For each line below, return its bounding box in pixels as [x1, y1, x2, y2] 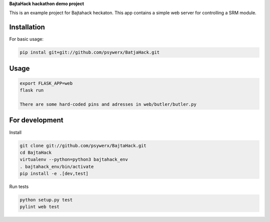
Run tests [9, 183, 29, 190]
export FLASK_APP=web [19, 80, 73, 86]
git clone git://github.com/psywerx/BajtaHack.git [19, 143, 147, 148]
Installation [9, 23, 45, 32]
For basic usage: [9, 36, 43, 42]
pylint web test [19, 204, 60, 210]
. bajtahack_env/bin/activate [19, 163, 94, 169]
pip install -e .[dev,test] [19, 171, 88, 176]
